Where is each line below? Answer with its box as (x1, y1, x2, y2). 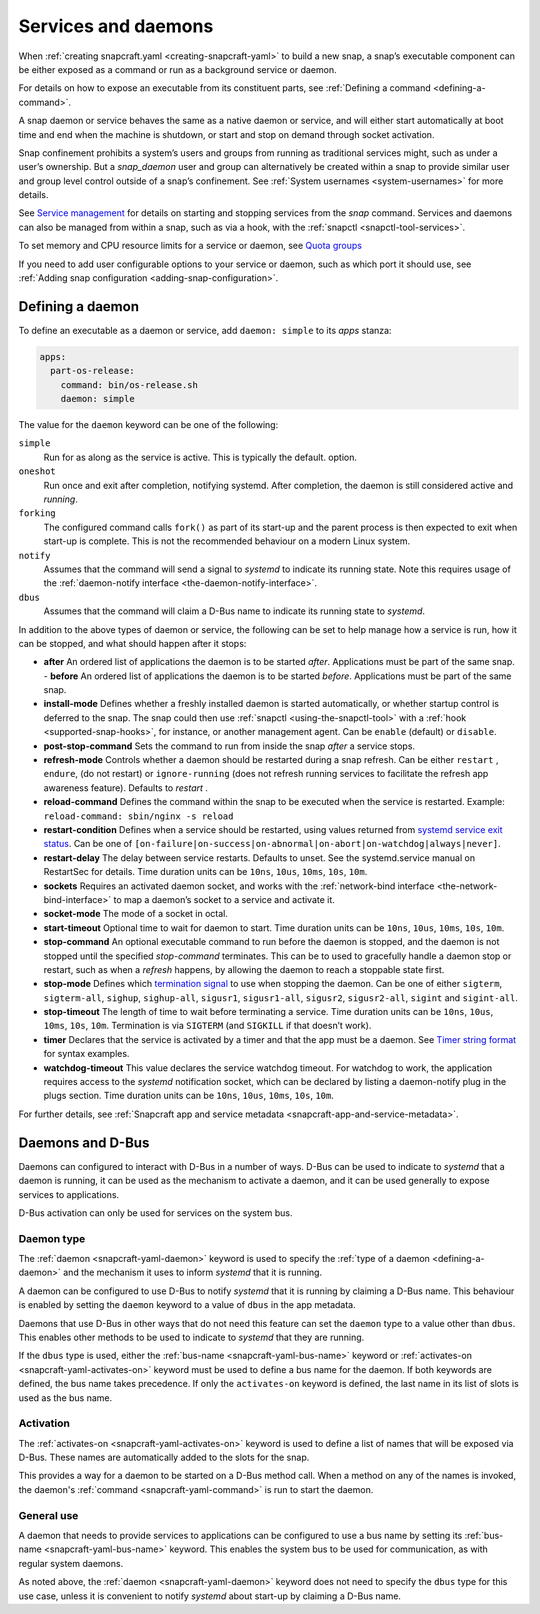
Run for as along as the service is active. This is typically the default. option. (43, 451, 357, 463)
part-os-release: (50, 365, 135, 377)
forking (18, 508, 57, 519)
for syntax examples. (43, 1048, 130, 1060)
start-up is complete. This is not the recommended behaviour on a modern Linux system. (43, 535, 410, 547)
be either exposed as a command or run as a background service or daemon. (18, 63, 337, 75)
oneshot (18, 466, 57, 477)
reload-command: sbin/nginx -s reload (43, 810, 234, 822)
